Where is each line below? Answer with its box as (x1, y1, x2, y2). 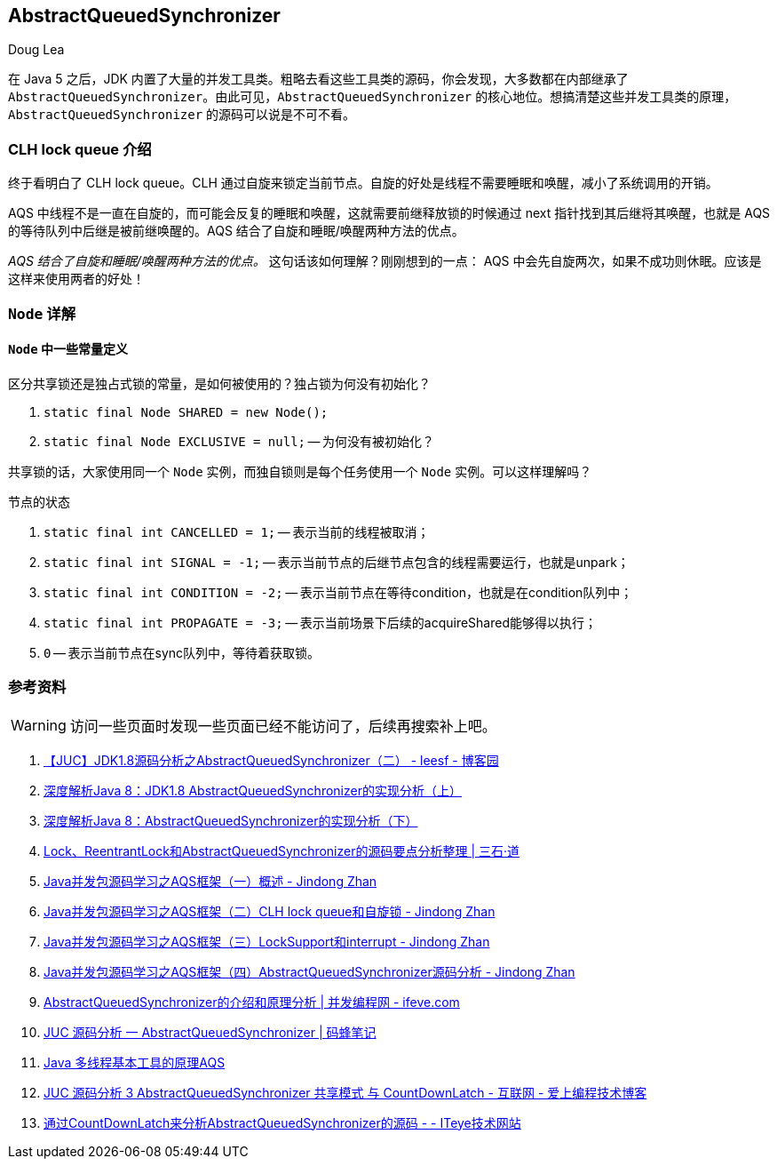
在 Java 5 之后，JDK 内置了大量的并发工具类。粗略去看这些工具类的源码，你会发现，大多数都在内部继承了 (8, 71, 629, 87)
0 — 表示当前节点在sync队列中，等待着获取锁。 (44, 644, 321, 660)
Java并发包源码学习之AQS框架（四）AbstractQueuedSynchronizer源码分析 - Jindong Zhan (44, 963, 575, 979)
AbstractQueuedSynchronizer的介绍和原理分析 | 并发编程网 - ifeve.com (44, 994, 460, 1010)
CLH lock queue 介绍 (8, 140, 152, 158)
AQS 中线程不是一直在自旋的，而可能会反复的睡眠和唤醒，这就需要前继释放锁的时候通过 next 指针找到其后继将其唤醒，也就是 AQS (8, 205, 771, 221)
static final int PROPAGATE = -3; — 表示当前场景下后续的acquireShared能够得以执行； (44, 614, 597, 630)
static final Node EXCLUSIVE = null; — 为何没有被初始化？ (44, 433, 435, 449)
